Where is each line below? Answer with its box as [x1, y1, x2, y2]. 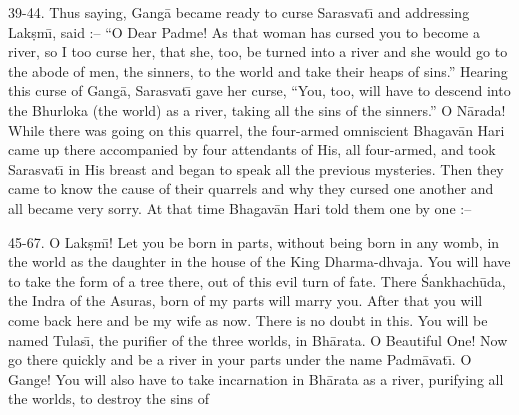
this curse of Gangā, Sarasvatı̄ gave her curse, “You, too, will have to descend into [8, 80, 511, 101]
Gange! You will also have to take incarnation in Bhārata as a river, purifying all [8, 368, 504, 389]
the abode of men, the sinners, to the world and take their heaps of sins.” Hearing [8, 60, 508, 81]
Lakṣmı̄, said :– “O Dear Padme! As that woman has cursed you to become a [8, 21, 480, 42]
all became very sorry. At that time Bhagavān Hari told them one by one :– [8, 197, 472, 218]
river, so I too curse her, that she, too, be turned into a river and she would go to [8, 41, 508, 62]
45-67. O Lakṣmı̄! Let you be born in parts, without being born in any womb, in [8, 231, 500, 252]
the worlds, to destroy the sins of [8, 388, 210, 409]
